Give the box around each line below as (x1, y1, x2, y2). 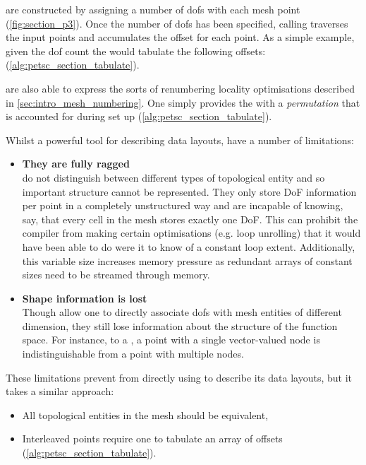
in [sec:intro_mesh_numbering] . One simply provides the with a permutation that (6, 95, 360, 110)
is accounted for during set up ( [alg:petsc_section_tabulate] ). (6, 109, 272, 124)
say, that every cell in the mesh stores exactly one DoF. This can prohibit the (22, 211, 358, 226)
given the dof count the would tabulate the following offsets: (6, 43, 266, 58)
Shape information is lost (22, 290, 147, 305)
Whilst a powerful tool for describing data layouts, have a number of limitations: (6, 132, 355, 147)
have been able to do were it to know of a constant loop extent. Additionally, (22, 239, 355, 254)
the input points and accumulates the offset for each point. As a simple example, (6, 30, 355, 45)
